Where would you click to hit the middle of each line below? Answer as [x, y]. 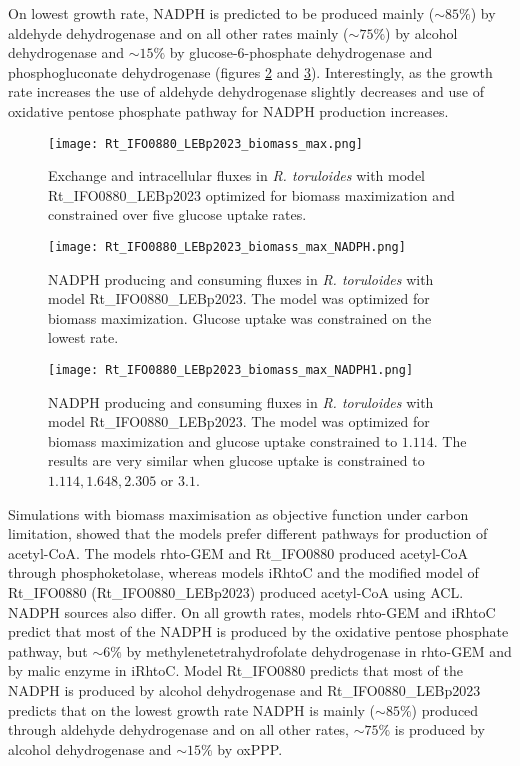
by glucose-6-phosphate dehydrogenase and [301, 52]
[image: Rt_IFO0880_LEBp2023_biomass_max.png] [205, 143]
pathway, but [48, 650]
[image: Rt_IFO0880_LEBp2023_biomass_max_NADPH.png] [227, 247]
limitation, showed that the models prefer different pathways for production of [248, 533]
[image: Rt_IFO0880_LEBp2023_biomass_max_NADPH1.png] [231, 370]
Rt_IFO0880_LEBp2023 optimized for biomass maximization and [251, 194]
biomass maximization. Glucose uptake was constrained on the [240, 317]
